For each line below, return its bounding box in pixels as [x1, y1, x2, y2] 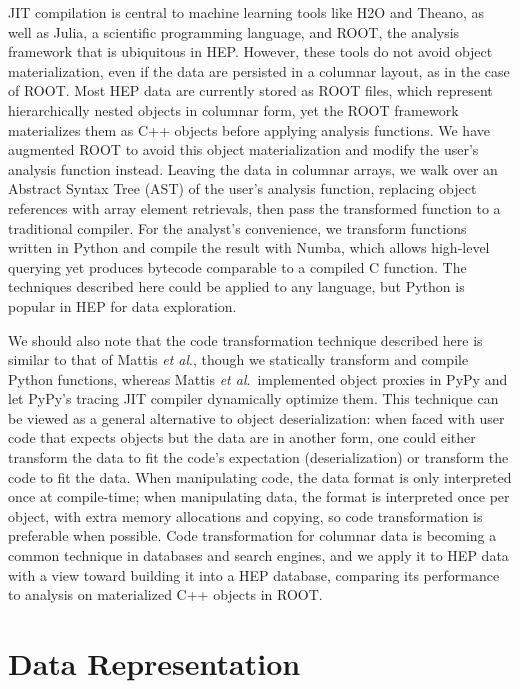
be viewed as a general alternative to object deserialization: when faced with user [8, 407, 505, 428]
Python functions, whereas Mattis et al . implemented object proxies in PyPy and [8, 368, 508, 389]
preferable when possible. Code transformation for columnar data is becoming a [8, 525, 497, 546]
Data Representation [8, 643, 301, 683]
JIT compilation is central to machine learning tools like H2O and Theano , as [8, 2, 485, 22]
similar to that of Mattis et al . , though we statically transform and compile [8, 349, 469, 370]
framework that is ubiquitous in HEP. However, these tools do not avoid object [8, 41, 493, 62]
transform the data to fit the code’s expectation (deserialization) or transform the [8, 447, 509, 468]
